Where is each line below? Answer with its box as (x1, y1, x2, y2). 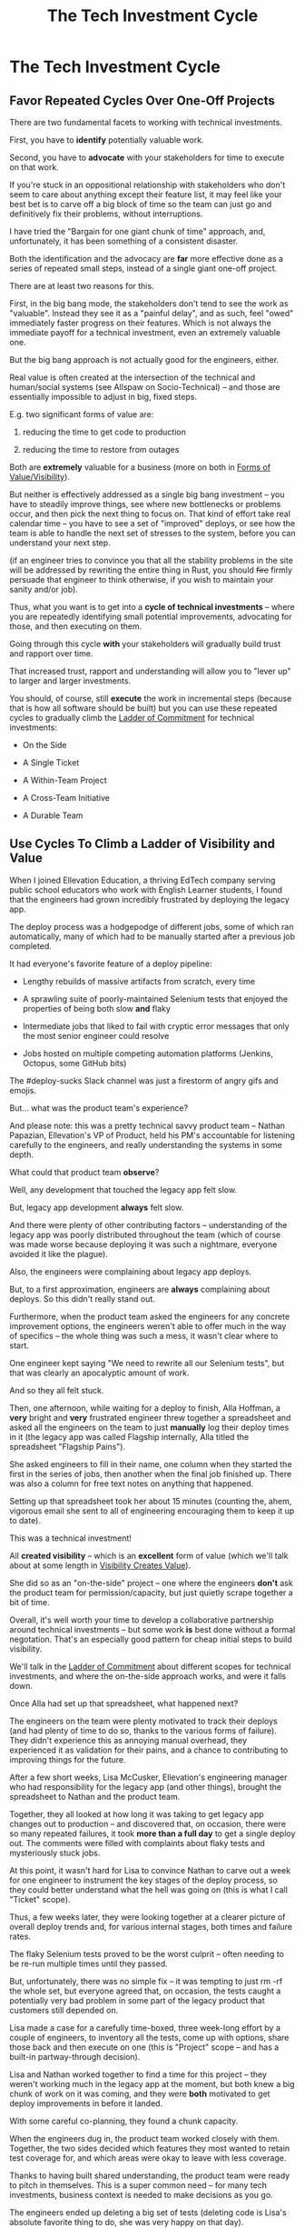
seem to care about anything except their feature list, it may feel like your (9, 189, 283, 200)
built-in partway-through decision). (9, 2051, 141, 2062)
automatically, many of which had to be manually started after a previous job (9, 931, 296, 942)
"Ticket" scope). (9, 1893, 71, 1904)
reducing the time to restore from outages (22, 445, 180, 455)
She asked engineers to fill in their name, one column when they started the (9, 1458, 292, 1469)
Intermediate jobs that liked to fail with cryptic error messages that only (22, 1020, 290, 1032)
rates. (9, 1931, 32, 1942)
